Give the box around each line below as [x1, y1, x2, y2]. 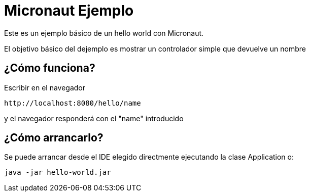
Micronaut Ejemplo [4, 2, 134, 19]
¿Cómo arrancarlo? [4, 131, 104, 144]
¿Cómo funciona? [4, 62, 95, 75]
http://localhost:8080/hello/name [4, 99, 141, 107]
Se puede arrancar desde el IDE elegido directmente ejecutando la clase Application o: [4, 153, 294, 162]
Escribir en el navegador [4, 83, 86, 92]
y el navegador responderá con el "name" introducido [4, 114, 184, 123]
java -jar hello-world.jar [4, 168, 111, 177]
